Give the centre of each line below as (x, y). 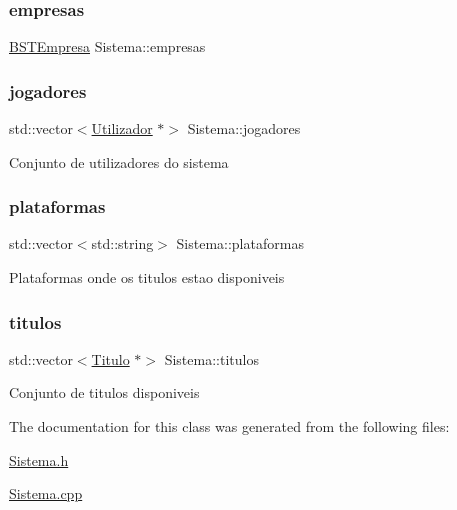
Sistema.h (39, 459)
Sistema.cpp (46, 493)
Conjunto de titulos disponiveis (104, 392)
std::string (122, 243)
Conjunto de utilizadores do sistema (119, 161)
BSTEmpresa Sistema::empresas (107, 46)
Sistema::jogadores (244, 128)
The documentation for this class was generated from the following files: (229, 426)
